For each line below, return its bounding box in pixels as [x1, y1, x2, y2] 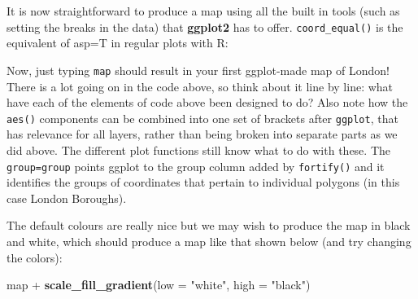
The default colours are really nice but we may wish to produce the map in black [7, 217, 411, 234]
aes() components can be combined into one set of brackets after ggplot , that [7, 109, 398, 126]
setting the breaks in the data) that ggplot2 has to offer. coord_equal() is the [7, 18, 403, 35]
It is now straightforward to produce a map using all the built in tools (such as [7, 2, 400, 19]
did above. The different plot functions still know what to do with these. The [7, 141, 390, 158]
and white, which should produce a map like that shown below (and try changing [7, 232, 411, 249]
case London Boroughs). [7, 189, 127, 206]
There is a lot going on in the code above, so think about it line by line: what [7, 77, 394, 95]
